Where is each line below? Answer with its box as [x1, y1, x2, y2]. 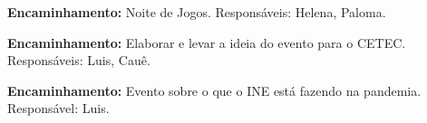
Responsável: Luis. [7, 99, 110, 118]
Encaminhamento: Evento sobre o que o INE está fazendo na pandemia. [7, 80, 422, 99]
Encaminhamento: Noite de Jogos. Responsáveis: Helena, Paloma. [7, 3, 386, 21]
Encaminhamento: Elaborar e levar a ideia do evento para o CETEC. [7, 33, 406, 52]
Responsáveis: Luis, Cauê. [7, 51, 150, 70]
